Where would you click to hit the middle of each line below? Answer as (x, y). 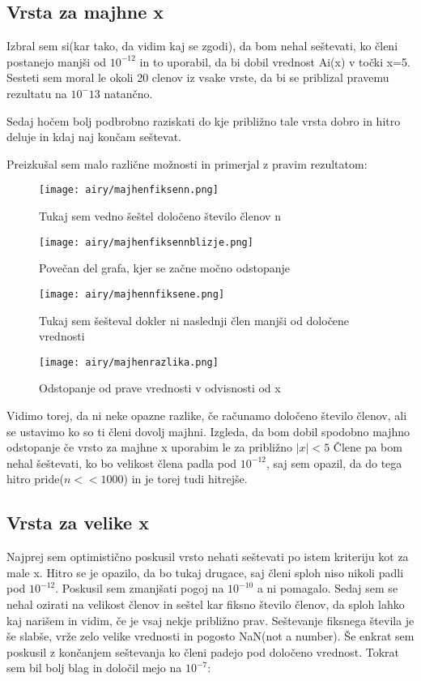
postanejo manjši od (57, 61)
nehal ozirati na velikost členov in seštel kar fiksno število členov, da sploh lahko (206, 604)
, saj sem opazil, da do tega (334, 463)
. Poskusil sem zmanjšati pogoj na (140, 588)
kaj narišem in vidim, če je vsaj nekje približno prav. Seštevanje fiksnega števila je (210, 620)
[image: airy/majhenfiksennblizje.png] (146, 242)
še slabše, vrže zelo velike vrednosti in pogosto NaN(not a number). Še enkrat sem (210, 636)
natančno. (128, 93)
